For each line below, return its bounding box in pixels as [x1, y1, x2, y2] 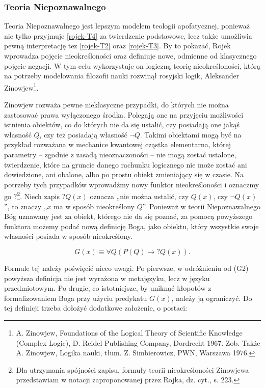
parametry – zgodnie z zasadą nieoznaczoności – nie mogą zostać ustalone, [4, 149, 236, 159]
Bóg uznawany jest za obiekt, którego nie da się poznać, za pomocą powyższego [4, 211, 253, 221]
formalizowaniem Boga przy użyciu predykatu [4, 292, 147, 303]
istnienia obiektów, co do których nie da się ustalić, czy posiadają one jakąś [4, 119, 240, 130]
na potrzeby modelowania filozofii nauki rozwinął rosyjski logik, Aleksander [4, 70, 240, 81]
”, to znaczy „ [4, 201, 47, 211]
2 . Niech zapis [17, 189, 60, 202]
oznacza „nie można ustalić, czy [90, 191, 189, 202]
